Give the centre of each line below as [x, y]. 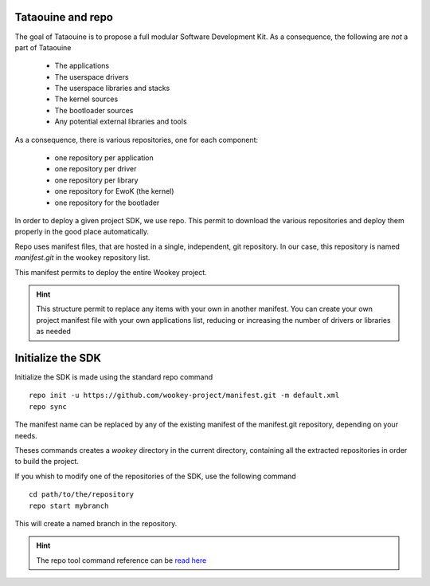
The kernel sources [86, 99]
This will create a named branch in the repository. [96, 523]
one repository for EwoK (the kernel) [114, 191]
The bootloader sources [94, 110]
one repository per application [104, 158]
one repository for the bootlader [107, 203]
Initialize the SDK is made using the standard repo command [114, 377]
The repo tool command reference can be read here [121, 560]
